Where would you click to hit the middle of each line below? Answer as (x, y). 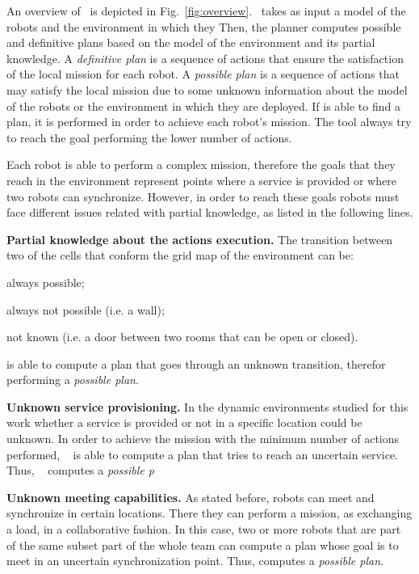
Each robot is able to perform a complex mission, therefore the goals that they (201, 165)
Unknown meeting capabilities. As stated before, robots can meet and (191, 497)
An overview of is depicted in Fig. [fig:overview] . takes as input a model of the (206, 11)
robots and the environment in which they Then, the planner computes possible (204, 26)
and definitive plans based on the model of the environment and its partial (191, 42)
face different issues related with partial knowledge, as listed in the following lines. (210, 212)
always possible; (46, 282)
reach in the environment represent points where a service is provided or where (201, 180)
